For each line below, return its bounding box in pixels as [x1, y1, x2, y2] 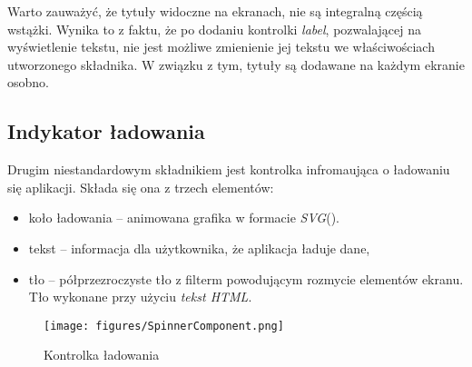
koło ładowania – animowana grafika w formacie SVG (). [28, 208, 339, 227]
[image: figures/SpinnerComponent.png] [44, 319, 284, 332]
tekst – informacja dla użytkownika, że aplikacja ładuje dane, [28, 238, 370, 257]
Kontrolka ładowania [44, 345, 160, 364]
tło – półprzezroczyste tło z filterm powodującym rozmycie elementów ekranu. [28, 269, 464, 288]
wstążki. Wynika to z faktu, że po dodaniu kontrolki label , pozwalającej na [7, 19, 422, 38]
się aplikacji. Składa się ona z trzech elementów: [7, 177, 274, 196]
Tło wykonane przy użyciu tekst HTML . [28, 287, 252, 306]
